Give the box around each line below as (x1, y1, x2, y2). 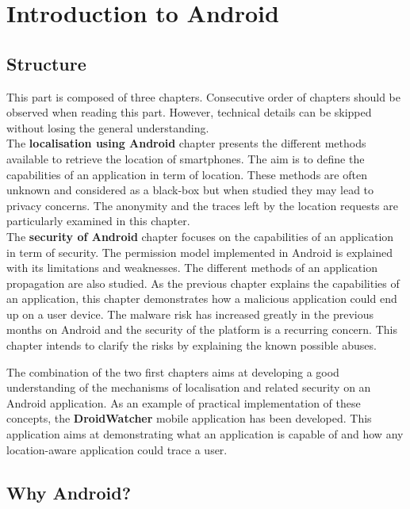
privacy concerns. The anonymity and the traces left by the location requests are (6, 197, 398, 213)
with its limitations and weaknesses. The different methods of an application (6, 259, 377, 276)
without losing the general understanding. (6, 119, 209, 136)
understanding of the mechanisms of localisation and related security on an (6, 379, 371, 396)
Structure (6, 51, 86, 75)
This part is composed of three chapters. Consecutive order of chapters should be (6, 88, 400, 105)
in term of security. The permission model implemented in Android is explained (6, 243, 393, 260)
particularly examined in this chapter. (6, 212, 190, 229)
